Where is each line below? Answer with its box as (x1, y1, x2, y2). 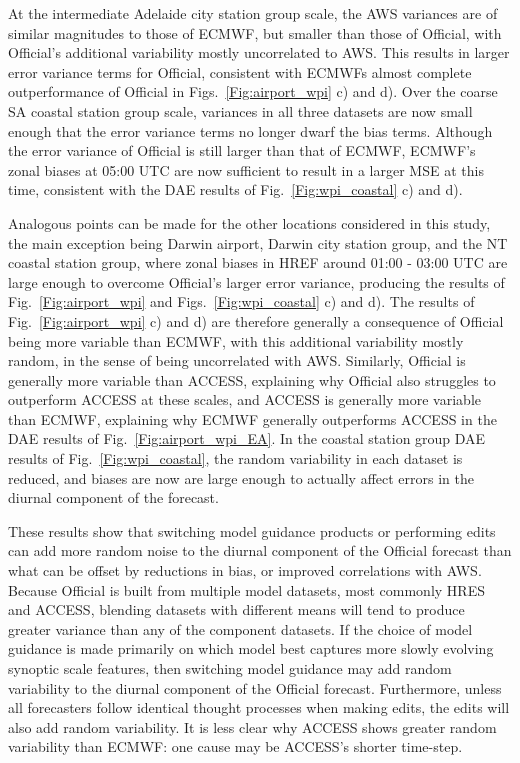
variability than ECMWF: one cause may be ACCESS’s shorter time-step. (8, 736, 463, 757)
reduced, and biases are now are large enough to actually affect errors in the (8, 467, 474, 488)
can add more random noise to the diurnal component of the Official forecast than (8, 540, 512, 561)
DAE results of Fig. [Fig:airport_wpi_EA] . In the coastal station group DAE (8, 428, 486, 449)
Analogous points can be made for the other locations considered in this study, (8, 212, 491, 233)
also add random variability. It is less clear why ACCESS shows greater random (8, 716, 497, 737)
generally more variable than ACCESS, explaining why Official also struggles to (8, 369, 496, 390)
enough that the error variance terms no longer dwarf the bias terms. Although (8, 120, 493, 141)
